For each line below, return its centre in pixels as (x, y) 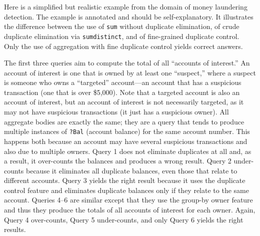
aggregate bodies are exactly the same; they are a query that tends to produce (124, 121)
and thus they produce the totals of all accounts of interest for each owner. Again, (130, 210)
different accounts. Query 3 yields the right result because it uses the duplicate (125, 180)
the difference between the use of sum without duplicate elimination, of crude (122, 26)
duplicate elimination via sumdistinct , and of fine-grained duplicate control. (122, 36)
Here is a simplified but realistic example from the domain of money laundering (126, 6)
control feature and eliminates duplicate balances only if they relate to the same (126, 190)
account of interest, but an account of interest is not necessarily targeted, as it (124, 102)
